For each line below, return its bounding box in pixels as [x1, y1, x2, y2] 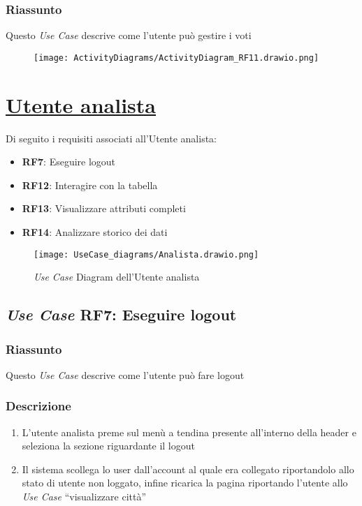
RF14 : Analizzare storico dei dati [22, 224, 168, 239]
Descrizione [6, 397, 71, 415]
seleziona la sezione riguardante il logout [22, 438, 195, 453]
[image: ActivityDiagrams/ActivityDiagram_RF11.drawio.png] [34, 52, 319, 63]
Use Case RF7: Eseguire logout [6, 304, 237, 325]
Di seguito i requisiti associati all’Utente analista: [6, 131, 217, 145]
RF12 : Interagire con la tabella [22, 177, 158, 192]
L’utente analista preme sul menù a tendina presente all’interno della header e [22, 424, 356, 439]
